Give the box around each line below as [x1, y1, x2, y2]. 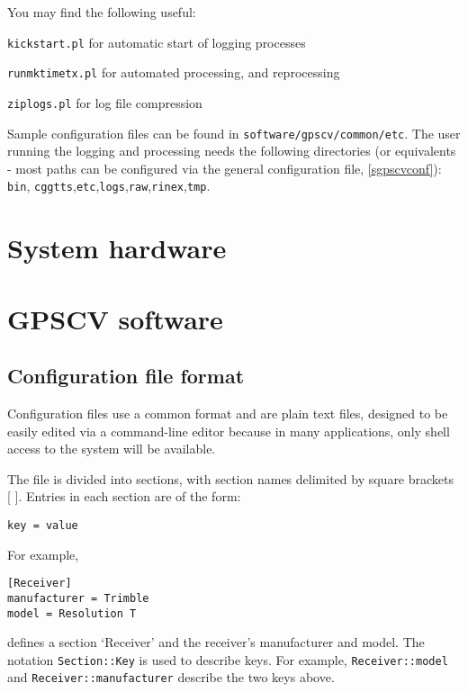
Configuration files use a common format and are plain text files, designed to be [7, 404, 448, 423]
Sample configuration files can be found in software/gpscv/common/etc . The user [7, 123, 461, 142]
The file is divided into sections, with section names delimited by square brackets [7, 469, 454, 488]
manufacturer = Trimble [7, 591, 149, 605]
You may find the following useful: [7, 3, 196, 21]
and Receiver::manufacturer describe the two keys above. [7, 668, 335, 687]
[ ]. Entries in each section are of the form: [7, 487, 241, 506]
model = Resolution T [7, 607, 137, 620]
